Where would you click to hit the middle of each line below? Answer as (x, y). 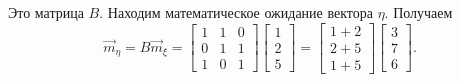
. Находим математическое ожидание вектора (236, 12)
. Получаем (418, 12)
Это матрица (46, 12)
